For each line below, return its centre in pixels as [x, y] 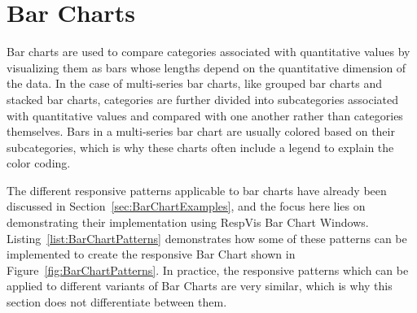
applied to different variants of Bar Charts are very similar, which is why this [200, 286]
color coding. [39, 163]
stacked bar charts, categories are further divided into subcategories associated [203, 99]
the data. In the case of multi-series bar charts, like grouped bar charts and [195, 83]
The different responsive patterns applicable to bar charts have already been [197, 190]
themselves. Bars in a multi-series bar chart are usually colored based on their [201, 131]
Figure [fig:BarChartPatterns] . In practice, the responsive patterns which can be [208, 270]
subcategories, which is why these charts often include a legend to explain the [200, 147]
